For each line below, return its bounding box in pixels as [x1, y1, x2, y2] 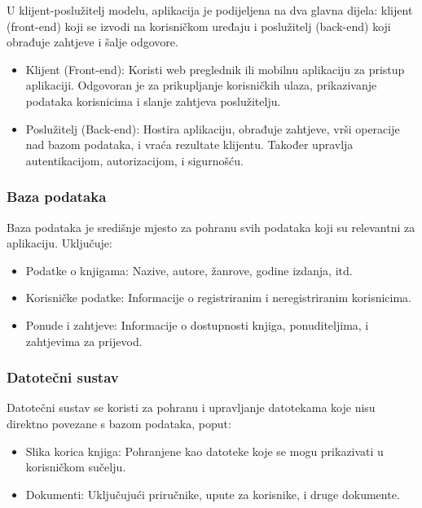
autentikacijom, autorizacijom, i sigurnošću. [25, 151, 244, 169]
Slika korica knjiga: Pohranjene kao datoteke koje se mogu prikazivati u [25, 442, 384, 459]
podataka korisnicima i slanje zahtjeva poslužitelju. [25, 92, 281, 109]
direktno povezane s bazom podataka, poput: [7, 414, 231, 431]
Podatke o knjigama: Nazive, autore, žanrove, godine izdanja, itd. [25, 261, 353, 278]
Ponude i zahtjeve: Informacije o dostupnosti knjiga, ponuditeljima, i [25, 316, 369, 333]
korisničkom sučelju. [25, 458, 126, 475]
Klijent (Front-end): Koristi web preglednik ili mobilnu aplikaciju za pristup [25, 60, 405, 77]
